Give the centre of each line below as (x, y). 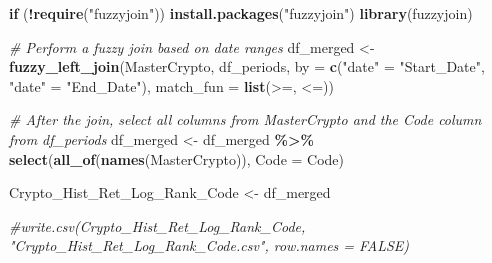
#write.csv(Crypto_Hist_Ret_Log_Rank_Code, (157, 225)
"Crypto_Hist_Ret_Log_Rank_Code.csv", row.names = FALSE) (209, 245)
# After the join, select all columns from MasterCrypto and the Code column (245, 119)
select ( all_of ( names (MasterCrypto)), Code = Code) (177, 158)
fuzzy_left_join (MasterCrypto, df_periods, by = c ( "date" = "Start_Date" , (247, 66)
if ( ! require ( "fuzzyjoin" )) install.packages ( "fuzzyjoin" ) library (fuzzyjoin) (241, 13)
